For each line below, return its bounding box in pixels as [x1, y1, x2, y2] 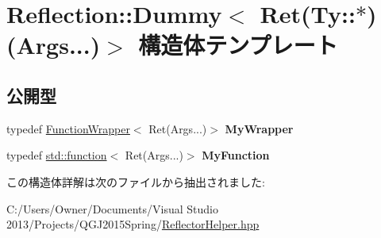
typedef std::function [6, 147, 107, 163]
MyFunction [202, 147, 270, 163]
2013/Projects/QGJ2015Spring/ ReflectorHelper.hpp [6, 216, 260, 232]
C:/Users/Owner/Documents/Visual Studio [6, 200, 218, 217]
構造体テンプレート [138, 29, 338, 61]
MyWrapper [225, 120, 294, 136]
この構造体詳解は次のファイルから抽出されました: [6, 173, 265, 190]
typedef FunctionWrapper [6, 120, 130, 136]
